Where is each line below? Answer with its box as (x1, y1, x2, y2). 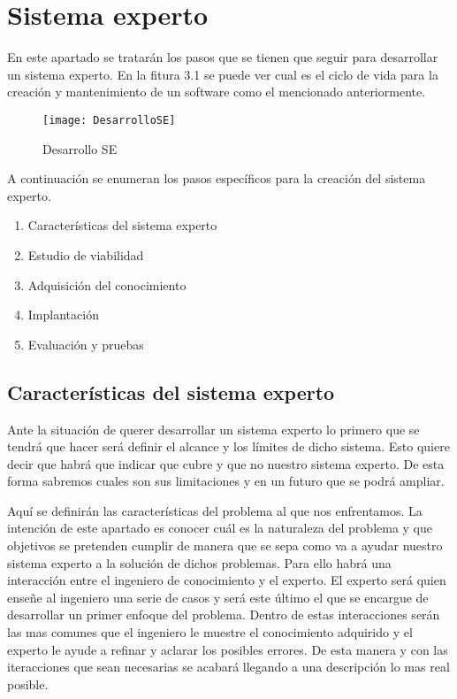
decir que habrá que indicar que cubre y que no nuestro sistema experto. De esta (7, 454, 445, 472)
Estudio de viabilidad (27, 245, 144, 264)
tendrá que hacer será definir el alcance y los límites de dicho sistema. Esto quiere (7, 437, 450, 456)
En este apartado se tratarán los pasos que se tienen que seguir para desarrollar (7, 48, 438, 66)
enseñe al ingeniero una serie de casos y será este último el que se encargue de (7, 588, 429, 606)
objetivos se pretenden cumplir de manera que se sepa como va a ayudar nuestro (7, 536, 443, 555)
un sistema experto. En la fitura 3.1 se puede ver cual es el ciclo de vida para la (7, 65, 438, 83)
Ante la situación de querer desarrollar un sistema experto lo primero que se (7, 419, 420, 438)
